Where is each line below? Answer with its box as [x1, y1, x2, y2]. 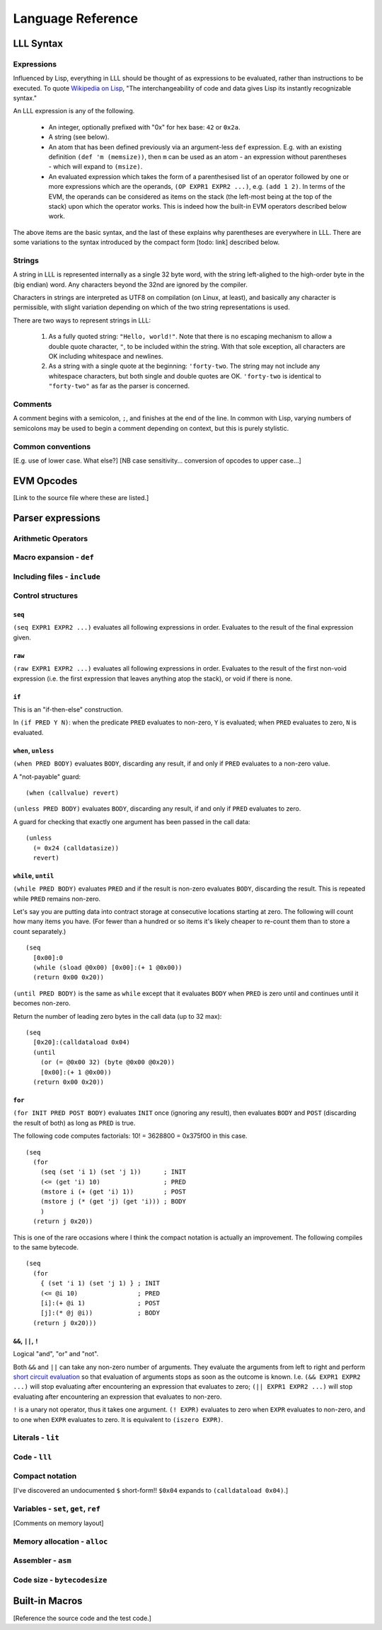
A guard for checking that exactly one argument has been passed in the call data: [13, 817, 250, 826]
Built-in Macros [13, 1595, 83, 1607]
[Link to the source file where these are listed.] [13, 493, 149, 502]
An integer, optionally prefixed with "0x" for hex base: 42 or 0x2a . [48, 122, 241, 131]
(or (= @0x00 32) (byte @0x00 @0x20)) [40, 1058, 175, 1066]
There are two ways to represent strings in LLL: [13, 316, 151, 325]
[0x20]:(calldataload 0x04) [33, 1039, 131, 1046]
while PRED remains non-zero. [13, 894, 101, 903]
